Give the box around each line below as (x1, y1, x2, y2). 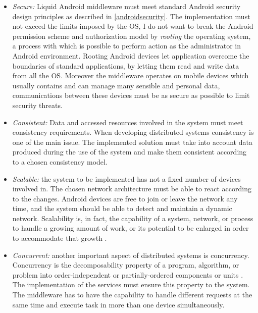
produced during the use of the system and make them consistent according (12, 146, 247, 157)
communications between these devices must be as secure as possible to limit (12, 90, 250, 100)
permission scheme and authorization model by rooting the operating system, (12, 30, 251, 41)
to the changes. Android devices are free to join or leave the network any (12, 193, 238, 203)
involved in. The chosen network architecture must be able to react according (12, 183, 251, 194)
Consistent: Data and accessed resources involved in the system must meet (12, 117, 243, 127)
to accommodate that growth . (12, 233, 107, 243)
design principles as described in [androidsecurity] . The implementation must (12, 11, 250, 21)
